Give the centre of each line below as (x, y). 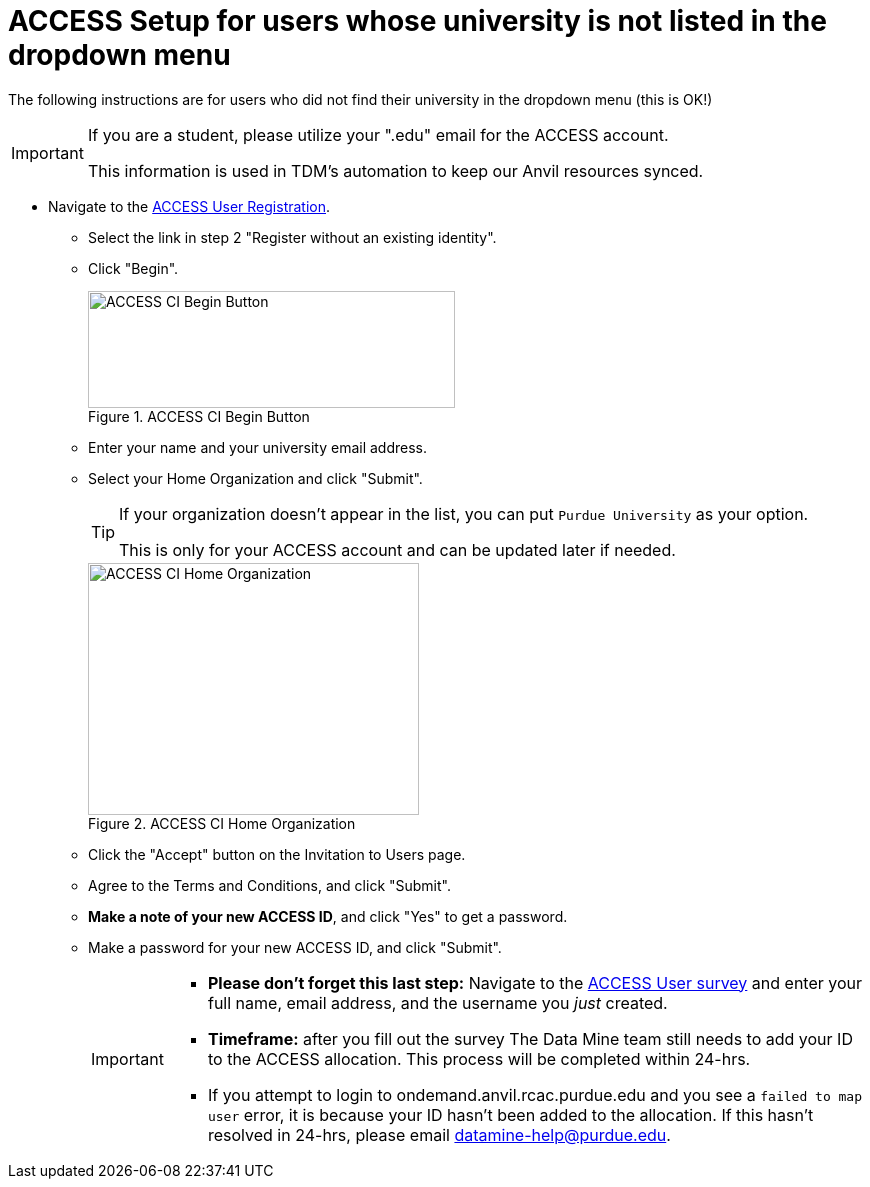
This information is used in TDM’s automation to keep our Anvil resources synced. (395, 170)
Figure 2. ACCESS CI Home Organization (222, 823)
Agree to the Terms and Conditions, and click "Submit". (269, 885)
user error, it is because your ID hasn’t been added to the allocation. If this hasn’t (510, 1114)
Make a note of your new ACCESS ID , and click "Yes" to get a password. (328, 916)
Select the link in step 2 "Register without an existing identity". (292, 237)
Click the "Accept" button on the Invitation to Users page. (277, 854)
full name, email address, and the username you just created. (437, 1002)
